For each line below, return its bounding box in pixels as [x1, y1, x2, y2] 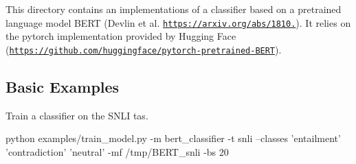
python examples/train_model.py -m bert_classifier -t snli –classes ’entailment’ [5, 131, 341, 145]
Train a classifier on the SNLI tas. [5, 108, 148, 122]
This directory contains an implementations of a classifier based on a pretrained [5, 2, 342, 16]
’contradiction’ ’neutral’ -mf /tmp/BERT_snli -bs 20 [5, 144, 229, 159]
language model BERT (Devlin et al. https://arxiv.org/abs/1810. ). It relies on [5, 15, 351, 30]
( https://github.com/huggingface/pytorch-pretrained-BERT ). [5, 42, 282, 56]
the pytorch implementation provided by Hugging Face [5, 29, 236, 43]
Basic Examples [5, 75, 120, 97]
